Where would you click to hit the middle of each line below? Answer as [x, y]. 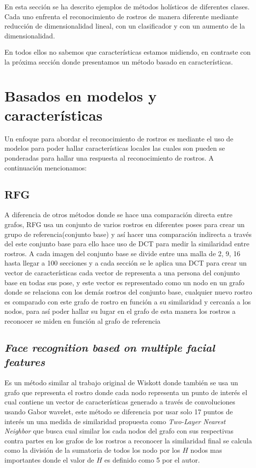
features [25, 362]
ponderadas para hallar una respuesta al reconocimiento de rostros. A [109, 158]
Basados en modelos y [81, 95]
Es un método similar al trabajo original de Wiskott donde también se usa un [121, 383]
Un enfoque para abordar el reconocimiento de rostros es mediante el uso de [119, 138]
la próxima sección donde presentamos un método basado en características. [119, 61]
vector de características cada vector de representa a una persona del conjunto [122, 273]
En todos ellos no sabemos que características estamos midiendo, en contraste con [128, 52]
